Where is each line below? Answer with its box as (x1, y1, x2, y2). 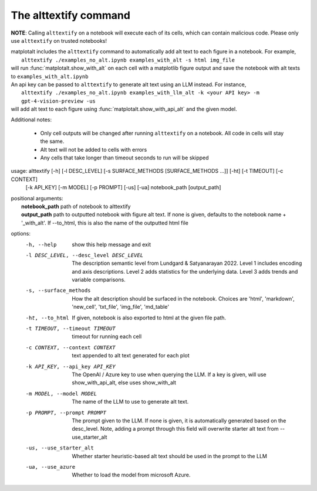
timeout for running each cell (72, 333, 142, 340)
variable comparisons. (72, 276, 126, 284)
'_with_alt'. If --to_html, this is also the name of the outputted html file (21, 219, 189, 226)
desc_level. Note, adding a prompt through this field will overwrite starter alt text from (72, 425, 279, 432)
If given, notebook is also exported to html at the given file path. (72, 314, 226, 321)
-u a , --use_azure (25, 463, 76, 470)
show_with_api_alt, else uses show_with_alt (72, 379, 176, 386)
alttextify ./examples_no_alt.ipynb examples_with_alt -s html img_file (21, 56, 235, 63)
